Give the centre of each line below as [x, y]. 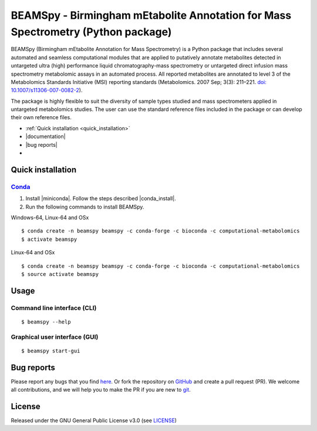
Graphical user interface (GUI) [55, 336]
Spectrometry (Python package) [91, 32]
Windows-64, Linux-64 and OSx [50, 217]
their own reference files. [41, 117]
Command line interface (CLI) [54, 308]
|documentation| [45, 137]
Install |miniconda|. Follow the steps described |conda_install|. [101, 198]
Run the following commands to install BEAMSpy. [85, 207]
